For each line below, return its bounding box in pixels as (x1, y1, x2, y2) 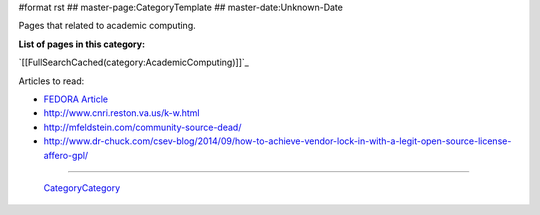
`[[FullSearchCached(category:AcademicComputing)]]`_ (18, 56, 249, 69)
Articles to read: (18, 75, 85, 87)
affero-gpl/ (43, 149, 89, 161)
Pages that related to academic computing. (18, 20, 197, 32)
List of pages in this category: (18, 38, 145, 50)
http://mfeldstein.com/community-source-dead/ (43, 121, 242, 133)
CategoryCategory (43, 181, 121, 194)
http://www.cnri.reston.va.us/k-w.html (43, 107, 200, 119)
